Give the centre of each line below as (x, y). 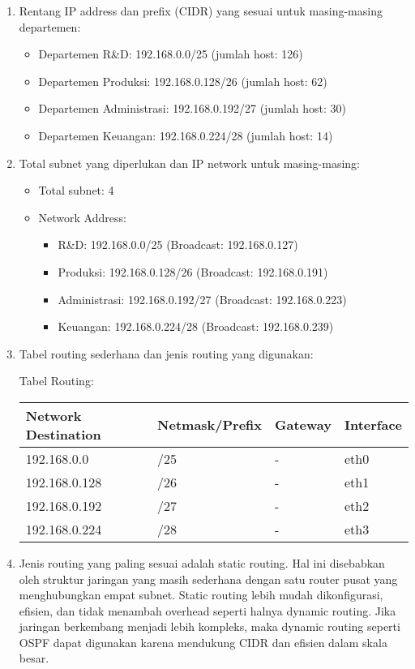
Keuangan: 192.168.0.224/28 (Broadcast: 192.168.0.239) (196, 326)
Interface (373, 425)
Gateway (303, 425)
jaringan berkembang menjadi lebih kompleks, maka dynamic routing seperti (210, 626)
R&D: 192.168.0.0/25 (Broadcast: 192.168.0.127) (178, 244)
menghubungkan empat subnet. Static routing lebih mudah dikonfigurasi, (201, 595)
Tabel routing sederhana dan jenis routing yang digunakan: (166, 353)
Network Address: (82, 217)
